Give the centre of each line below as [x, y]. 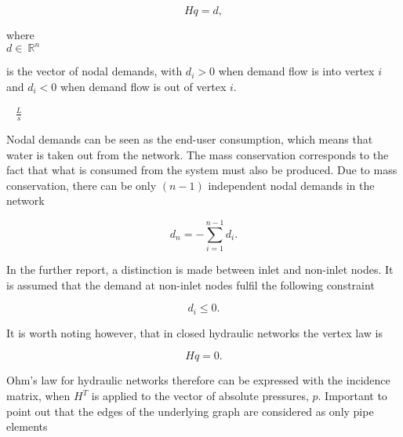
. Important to [352, 396]
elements [27, 426]
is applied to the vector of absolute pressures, [200, 396]
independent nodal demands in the [291, 185]
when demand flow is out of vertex [143, 86]
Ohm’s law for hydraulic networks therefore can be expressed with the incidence [198, 380]
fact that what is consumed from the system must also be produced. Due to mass [202, 170]
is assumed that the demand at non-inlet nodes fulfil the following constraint [191, 284]
